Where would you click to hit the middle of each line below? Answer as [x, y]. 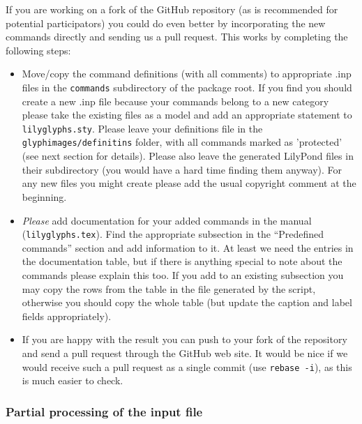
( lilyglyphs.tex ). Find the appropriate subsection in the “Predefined [173, 234]
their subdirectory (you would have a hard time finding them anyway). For [182, 169]
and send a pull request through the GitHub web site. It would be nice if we [185, 353]
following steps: [38, 50]
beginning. [44, 196]
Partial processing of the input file [104, 411]
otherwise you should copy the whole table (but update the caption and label [187, 302]
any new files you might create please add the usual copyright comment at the [189, 183]
